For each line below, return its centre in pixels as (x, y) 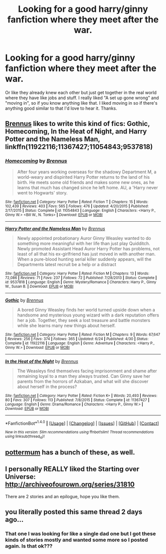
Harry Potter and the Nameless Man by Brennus (55, 229)
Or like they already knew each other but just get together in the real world (81, 92)
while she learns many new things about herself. (66, 325)
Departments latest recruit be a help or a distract (67, 264)
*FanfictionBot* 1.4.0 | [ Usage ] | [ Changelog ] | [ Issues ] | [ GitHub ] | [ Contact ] (82, 423)
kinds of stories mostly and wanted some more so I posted (77, 540)
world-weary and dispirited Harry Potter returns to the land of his (83, 177)
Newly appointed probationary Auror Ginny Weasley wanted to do (84, 238)
